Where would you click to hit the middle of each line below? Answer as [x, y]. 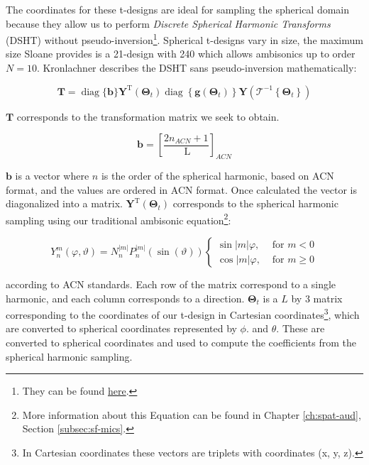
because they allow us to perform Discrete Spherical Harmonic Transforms [168, 23]
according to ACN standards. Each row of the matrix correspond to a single [171, 284]
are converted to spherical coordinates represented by [121, 328]
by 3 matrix [317, 298]
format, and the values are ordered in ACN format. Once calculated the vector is [182, 189]
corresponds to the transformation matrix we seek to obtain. [148, 116]
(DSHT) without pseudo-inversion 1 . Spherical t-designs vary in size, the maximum [184, 39]
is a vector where [52, 176]
